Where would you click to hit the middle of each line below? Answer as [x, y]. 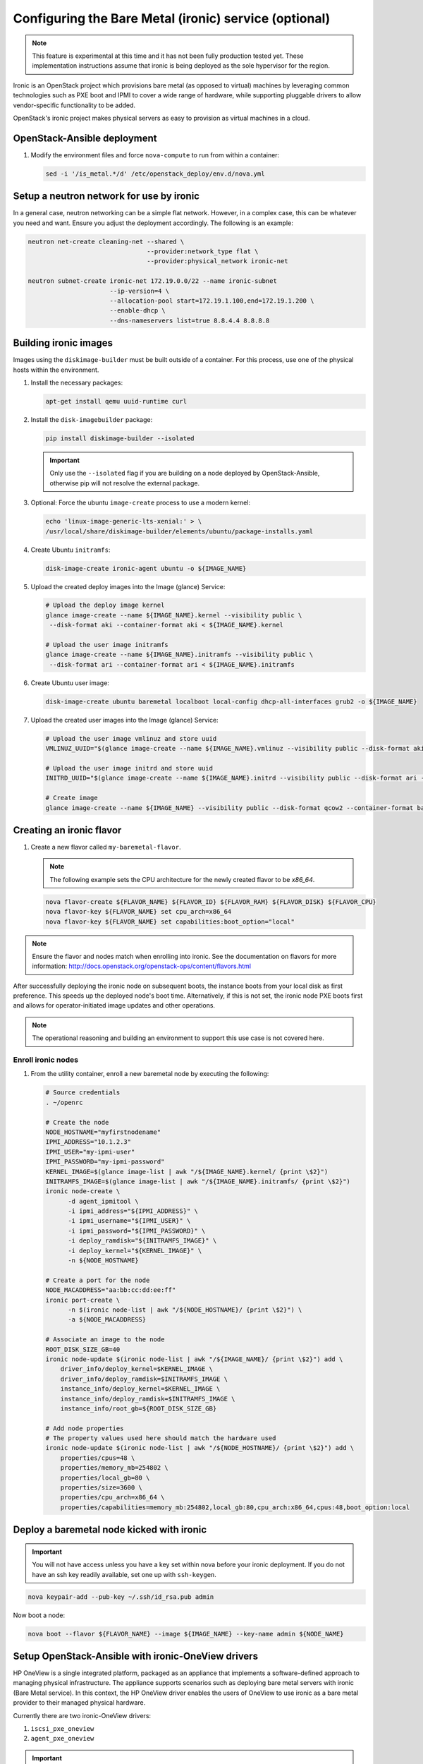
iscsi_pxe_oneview [62, 1728]
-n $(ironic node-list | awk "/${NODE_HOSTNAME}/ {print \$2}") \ [185, 1310]
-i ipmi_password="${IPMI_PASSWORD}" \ [137, 1231]
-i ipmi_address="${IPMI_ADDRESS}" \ [133, 1211]
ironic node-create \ [83, 1191]
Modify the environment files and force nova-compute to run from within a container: [155, 155]
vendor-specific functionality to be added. [74, 105]
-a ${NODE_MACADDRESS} [107, 1320]
